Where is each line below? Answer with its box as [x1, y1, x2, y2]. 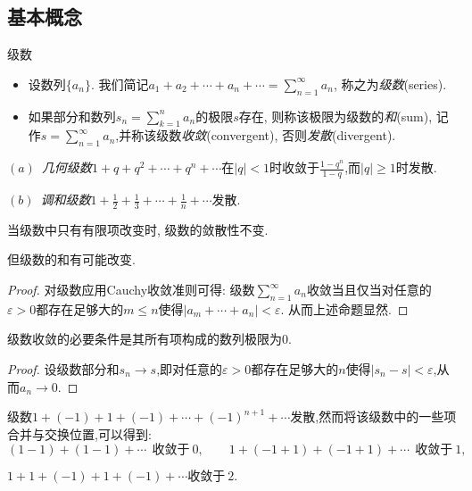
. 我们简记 [90, 74, 149, 93]
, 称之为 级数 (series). [333, 74, 447, 93]
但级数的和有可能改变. [7, 250, 136, 269]
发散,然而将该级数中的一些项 [290, 407, 457, 426]
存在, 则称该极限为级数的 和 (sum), [238, 106, 433, 125]
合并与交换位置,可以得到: [7, 424, 152, 443]
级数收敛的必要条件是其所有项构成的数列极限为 [7, 329, 282, 348]
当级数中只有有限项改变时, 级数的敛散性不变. [7, 220, 269, 238]
